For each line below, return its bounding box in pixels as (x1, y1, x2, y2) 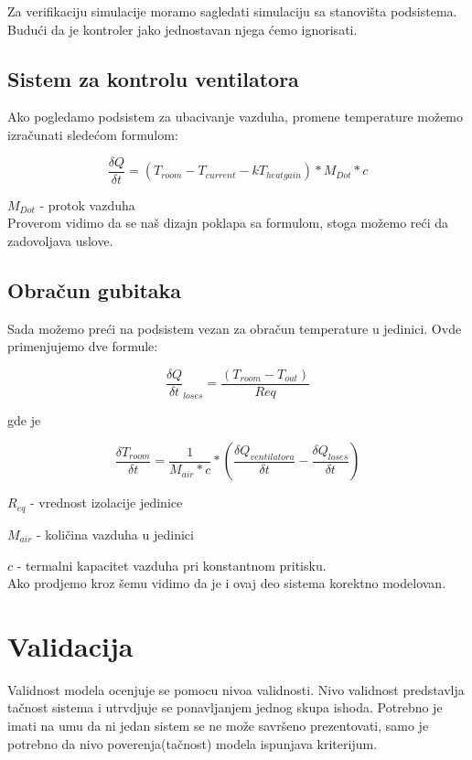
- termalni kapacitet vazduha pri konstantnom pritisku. (16, 555, 327, 574)
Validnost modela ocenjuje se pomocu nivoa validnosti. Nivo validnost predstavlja (7, 680, 465, 699)
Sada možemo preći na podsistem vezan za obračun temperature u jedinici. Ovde (7, 318, 462, 337)
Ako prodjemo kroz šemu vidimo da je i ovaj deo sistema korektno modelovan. (7, 573, 446, 593)
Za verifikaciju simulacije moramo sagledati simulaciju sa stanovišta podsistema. (7, 2, 457, 20)
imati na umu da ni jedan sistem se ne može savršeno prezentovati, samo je (7, 716, 429, 735)
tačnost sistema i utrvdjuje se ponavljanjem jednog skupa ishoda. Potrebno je (7, 698, 443, 717)
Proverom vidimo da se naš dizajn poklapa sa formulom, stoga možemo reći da (7, 213, 449, 232)
